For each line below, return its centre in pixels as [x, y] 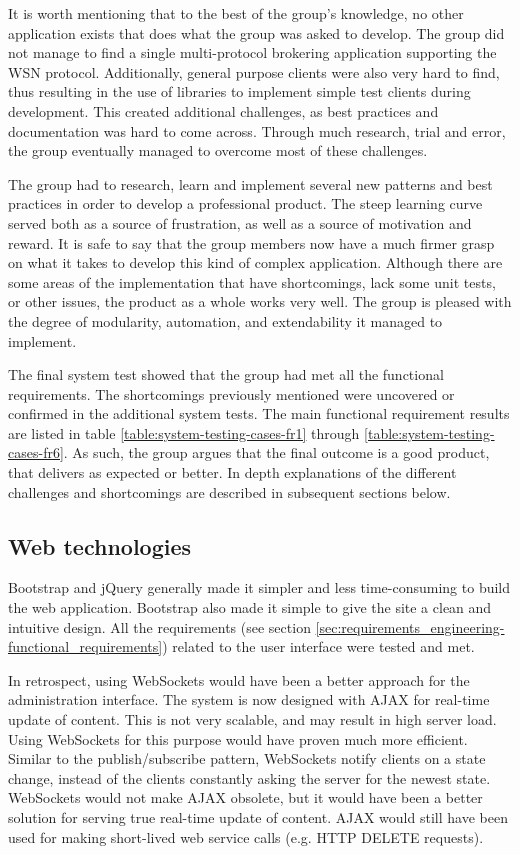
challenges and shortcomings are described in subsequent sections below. [229, 491]
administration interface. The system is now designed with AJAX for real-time [249, 699]
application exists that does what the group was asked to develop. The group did [256, 32]
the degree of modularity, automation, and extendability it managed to [225, 320]
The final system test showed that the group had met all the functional [226, 374]
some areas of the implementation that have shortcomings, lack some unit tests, [252, 281]
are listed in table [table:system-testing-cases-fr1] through [184, 432]
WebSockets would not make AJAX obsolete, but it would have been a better [245, 797]
